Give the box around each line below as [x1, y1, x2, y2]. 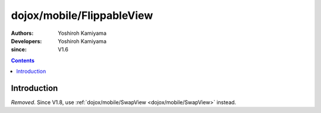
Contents [11, 57, 35, 64]
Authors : [11, 30, 34, 37]
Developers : [11, 37, 42, 44]
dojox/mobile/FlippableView [11, 9, 153, 22]
